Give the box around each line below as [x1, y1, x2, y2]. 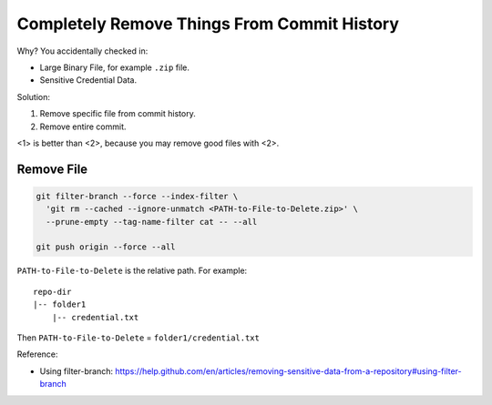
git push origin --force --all [36, 242, 177, 252]
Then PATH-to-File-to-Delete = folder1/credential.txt [16, 332, 260, 343]
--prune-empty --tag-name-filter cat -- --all [46, 217, 258, 227]
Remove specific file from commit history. [39, 108, 196, 119]
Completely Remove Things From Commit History [16, 14, 400, 34]
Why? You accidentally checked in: [16, 46, 149, 56]
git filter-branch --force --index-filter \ [36, 191, 239, 201]
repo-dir [33, 287, 72, 297]
